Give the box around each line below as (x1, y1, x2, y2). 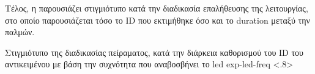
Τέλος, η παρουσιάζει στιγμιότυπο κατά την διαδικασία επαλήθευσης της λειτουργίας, (5, 2, 308, 14)
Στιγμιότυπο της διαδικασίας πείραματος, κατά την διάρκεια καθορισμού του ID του (5, 45, 303, 58)
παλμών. (5, 25, 35, 38)
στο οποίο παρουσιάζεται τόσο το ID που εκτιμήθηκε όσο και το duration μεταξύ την (5, 13, 310, 26)
